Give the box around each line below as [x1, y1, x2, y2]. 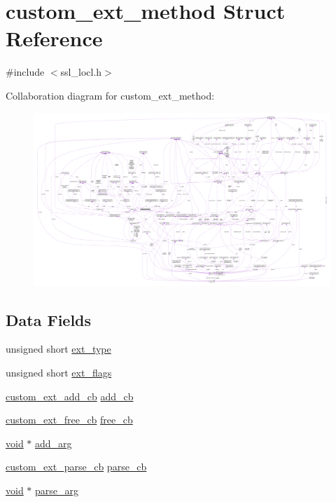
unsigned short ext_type [6, 341, 111, 356]
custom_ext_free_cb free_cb [6, 412, 133, 427]
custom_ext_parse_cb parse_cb [6, 459, 147, 474]
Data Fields [6, 308, 92, 330]
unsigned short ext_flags [6, 365, 112, 380]
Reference [6, 24, 103, 53]
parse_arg [35, 483, 79, 498]
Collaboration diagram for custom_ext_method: [6, 88, 215, 102]
